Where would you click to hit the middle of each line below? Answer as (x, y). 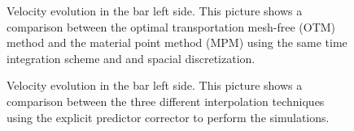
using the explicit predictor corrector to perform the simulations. (168, 117)
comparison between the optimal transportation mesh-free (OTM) (171, 26)
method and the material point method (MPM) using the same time (177, 42)
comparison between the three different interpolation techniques (166, 101)
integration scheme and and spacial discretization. (131, 58)
